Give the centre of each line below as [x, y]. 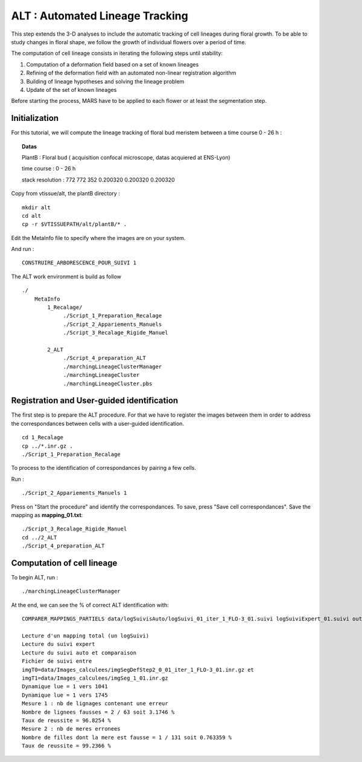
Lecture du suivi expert [59, 644]
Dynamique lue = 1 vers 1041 [65, 687]
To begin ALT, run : [35, 578]
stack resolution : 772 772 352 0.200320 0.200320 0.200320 [98, 180]
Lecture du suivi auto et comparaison [79, 653]
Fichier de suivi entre [57, 661]
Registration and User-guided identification [95, 401]
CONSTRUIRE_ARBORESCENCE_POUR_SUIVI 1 [79, 263]
